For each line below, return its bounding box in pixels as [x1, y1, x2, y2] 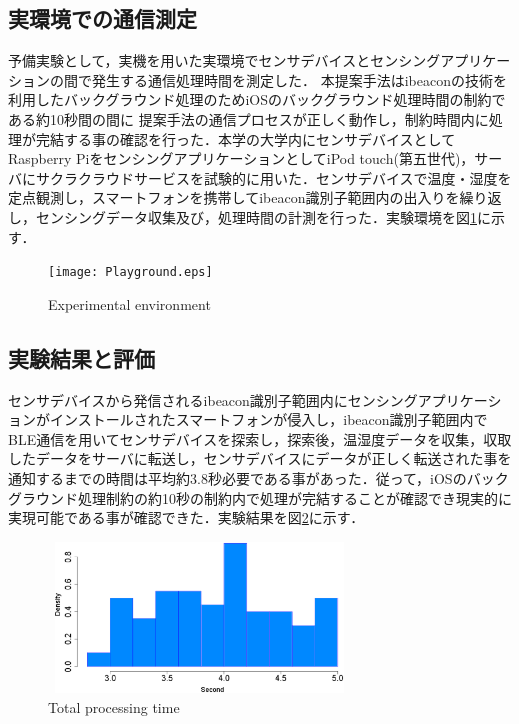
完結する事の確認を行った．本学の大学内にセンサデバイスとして [35, 128, 456, 149]
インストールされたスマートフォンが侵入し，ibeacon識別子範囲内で [49, 409, 488, 430]
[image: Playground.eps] [48, 265, 213, 280]
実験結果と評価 [8, 342, 155, 373]
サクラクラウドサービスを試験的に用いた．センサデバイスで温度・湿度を [35, 167, 512, 188]
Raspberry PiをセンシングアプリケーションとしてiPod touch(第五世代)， [8, 148, 475, 169]
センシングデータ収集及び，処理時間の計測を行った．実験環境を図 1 [35, 206, 477, 227]
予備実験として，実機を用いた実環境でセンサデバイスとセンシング [8, 50, 441, 71]
